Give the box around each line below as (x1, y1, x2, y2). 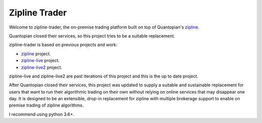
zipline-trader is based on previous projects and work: (9, 42, 117, 48)
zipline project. (21, 51, 51, 57)
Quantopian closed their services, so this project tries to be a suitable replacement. (9, 33, 175, 39)
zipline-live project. (21, 58, 60, 63)
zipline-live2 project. (21, 64, 63, 70)
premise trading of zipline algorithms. (9, 102, 84, 108)
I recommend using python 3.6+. (9, 111, 75, 117)
